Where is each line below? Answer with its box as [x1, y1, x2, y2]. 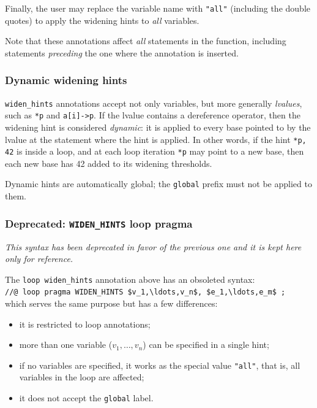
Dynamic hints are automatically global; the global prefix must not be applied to [5, 177, 312, 190]
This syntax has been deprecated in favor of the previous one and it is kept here [5, 240, 302, 253]
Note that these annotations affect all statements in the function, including [5, 34, 286, 47]
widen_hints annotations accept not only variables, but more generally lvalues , [5, 96, 302, 109]
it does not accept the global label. [19, 391, 154, 404]
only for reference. [5, 252, 73, 265]
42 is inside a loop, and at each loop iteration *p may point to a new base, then [5, 145, 304, 158]
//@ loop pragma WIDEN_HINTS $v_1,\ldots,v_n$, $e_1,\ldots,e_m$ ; [5, 288, 286, 297]
